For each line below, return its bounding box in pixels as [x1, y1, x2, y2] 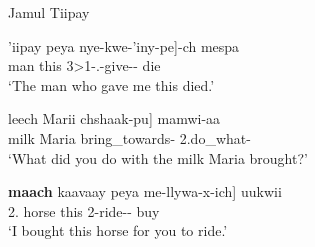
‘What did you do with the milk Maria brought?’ [8, 147, 308, 168]
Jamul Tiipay [8, 2, 90, 22]
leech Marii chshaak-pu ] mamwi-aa [8, 108, 221, 129]
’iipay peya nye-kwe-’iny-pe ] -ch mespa [8, 35, 240, 56]
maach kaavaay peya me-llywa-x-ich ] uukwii [8, 181, 282, 202]
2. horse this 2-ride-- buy [8, 200, 160, 221]
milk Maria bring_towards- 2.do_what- [8, 127, 251, 148]
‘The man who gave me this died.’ [8, 74, 215, 95]
